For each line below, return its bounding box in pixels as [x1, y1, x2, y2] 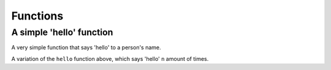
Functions [11, 9, 64, 23]
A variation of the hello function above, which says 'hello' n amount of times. [11, 55, 209, 62]
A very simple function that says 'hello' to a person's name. [11, 44, 162, 51]
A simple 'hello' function [11, 27, 113, 38]
